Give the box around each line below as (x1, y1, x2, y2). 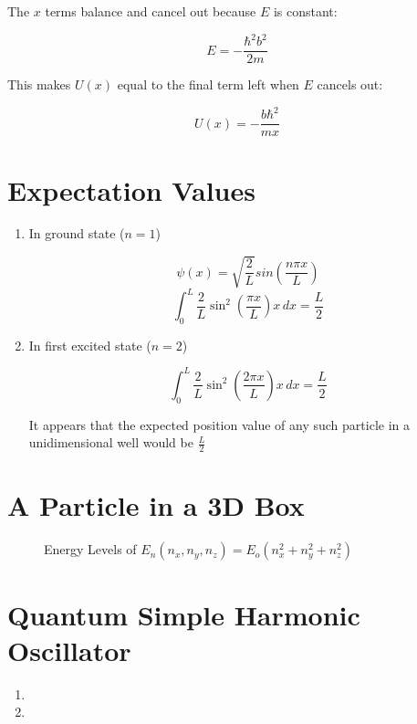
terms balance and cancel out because (45, 2, 256, 20)
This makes (7, 75, 71, 94)
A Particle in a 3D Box (7, 487, 305, 524)
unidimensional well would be (28, 433, 193, 452)
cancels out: (317, 75, 383, 94)
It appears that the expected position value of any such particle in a (28, 414, 410, 434)
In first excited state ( (28, 335, 151, 354)
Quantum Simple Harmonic (7, 595, 360, 633)
